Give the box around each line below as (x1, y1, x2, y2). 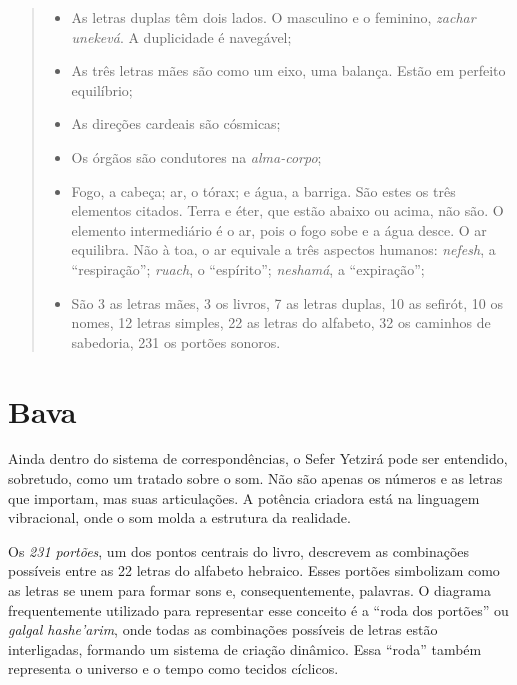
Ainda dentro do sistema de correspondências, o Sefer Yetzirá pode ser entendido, (8, 448, 508, 469)
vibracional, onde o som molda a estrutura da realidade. (8, 507, 351, 528)
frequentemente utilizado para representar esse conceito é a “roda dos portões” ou (8, 599, 509, 620)
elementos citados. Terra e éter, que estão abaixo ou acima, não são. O (71, 200, 504, 221)
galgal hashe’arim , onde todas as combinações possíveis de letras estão (8, 619, 438, 640)
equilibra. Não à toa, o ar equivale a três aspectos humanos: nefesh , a (71, 239, 496, 260)
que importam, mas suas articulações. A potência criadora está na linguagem (8, 487, 480, 508)
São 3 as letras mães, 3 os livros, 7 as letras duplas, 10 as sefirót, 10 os (71, 292, 504, 313)
